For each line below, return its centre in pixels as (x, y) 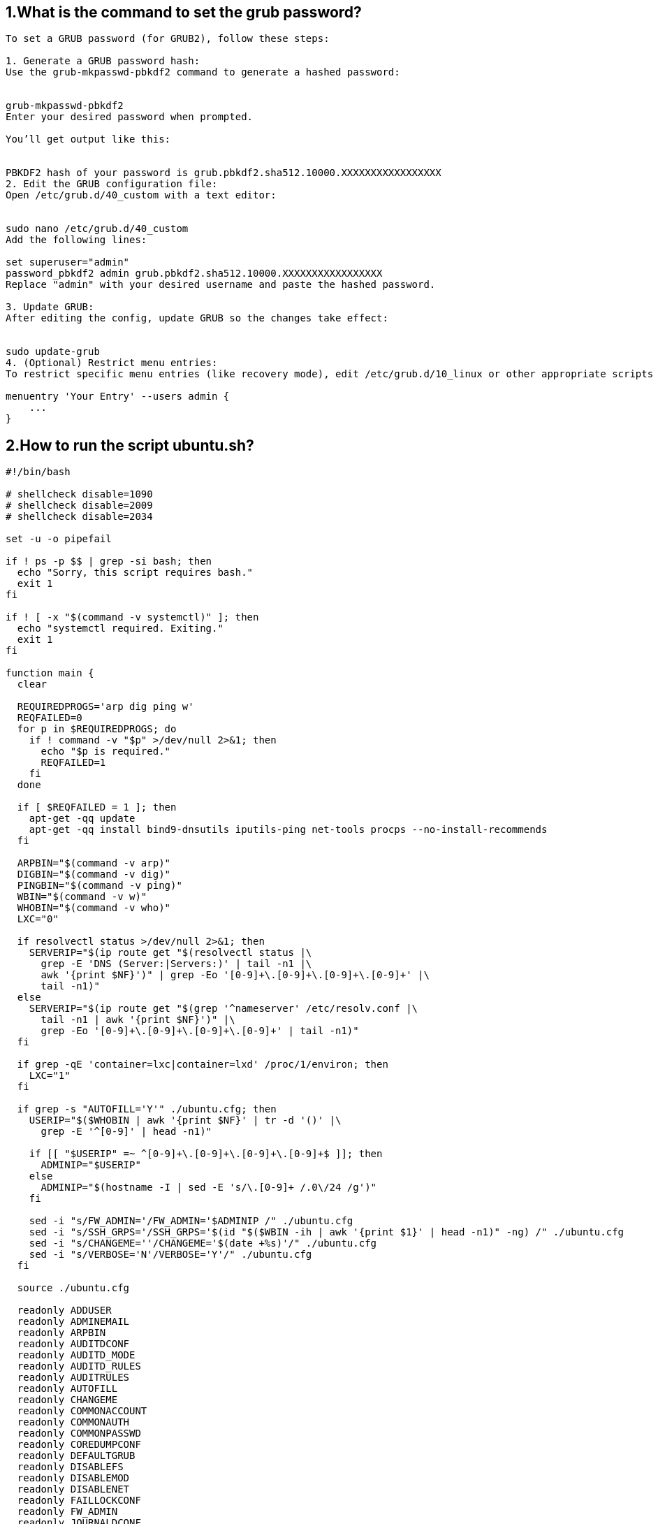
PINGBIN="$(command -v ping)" (100, 886)
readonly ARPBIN (61, 1333)
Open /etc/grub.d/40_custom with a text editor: (141, 195)
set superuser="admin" (68, 262)
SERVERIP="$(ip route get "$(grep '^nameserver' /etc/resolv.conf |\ (224, 1009)
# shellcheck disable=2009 (79, 506)
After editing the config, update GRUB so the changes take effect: (197, 318)
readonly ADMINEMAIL (73, 1322)
